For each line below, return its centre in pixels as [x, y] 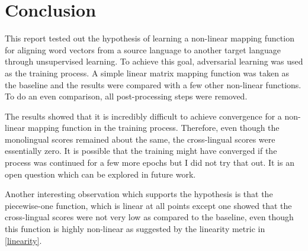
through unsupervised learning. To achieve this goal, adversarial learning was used [154, 61]
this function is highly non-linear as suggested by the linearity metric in [135, 229]
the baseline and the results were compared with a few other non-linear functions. [153, 84]
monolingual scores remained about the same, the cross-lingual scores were [140, 139]
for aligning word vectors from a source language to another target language [143, 49]
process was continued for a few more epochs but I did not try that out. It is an [150, 162]
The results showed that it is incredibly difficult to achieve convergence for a [143, 116]
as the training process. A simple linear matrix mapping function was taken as [147, 73]
